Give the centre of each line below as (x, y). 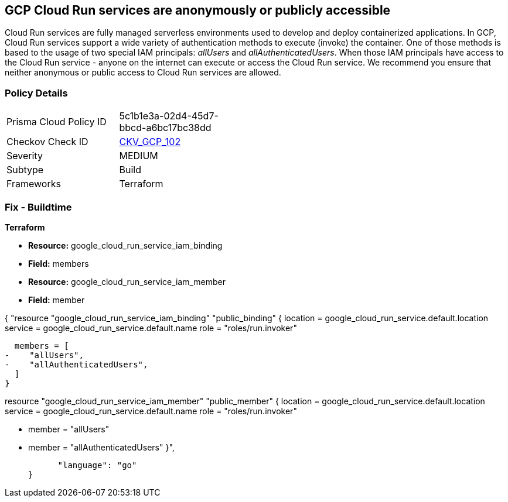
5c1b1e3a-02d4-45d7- (169, 116)
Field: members (59, 263)
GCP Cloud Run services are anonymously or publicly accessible (198, 10)
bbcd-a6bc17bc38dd (165, 128)
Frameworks (34, 184)
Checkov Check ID (47, 142)
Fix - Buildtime (38, 207)
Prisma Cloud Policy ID (57, 122)
